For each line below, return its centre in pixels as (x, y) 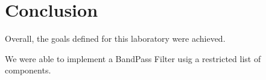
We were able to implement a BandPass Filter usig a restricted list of (133, 58)
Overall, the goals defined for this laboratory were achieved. (115, 39)
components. (28, 70)
